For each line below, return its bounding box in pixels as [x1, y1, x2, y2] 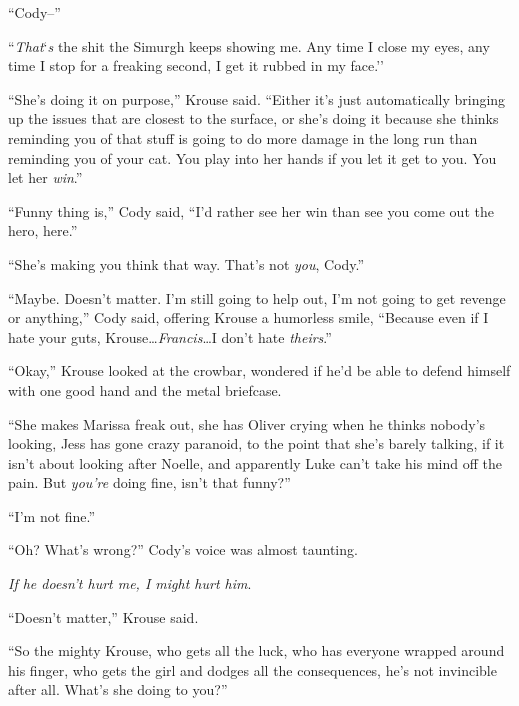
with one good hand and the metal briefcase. [8, 379, 282, 400]
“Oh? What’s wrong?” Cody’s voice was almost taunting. [8, 539, 358, 560]
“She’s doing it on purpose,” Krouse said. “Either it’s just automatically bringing [8, 88, 506, 109]
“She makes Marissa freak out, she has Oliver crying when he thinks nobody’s [8, 413, 486, 434]
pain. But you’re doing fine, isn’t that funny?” [8, 472, 291, 493]
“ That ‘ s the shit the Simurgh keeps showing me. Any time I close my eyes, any [8, 35, 490, 56]
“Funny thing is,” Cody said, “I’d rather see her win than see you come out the [8, 200, 494, 221]
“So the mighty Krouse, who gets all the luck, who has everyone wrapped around [8, 640, 505, 661]
